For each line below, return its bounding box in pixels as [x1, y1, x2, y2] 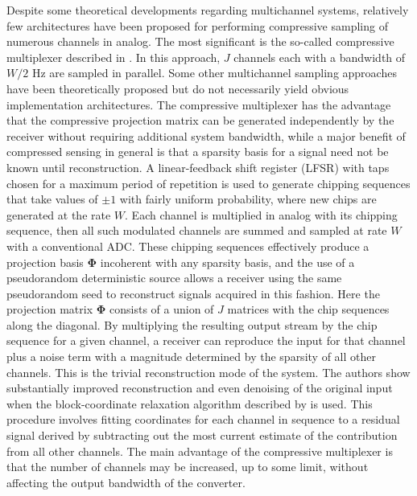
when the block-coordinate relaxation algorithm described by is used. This [6, 395, 373, 412]
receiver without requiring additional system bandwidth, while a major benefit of [6, 127, 406, 144]
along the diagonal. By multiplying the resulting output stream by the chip [6, 316, 378, 333]
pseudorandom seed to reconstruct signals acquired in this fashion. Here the [6, 285, 380, 301]
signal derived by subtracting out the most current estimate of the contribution [6, 427, 398, 444]
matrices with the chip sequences [227, 301, 390, 318]
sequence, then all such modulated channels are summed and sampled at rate [6, 222, 387, 239]
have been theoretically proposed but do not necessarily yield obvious [6, 80, 349, 96]
